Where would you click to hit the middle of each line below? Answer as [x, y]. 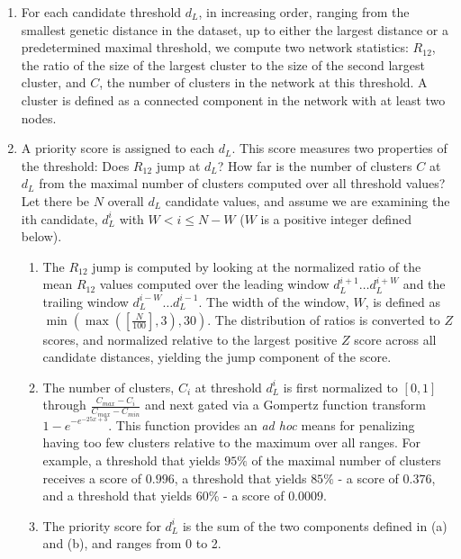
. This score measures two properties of [339, 148]
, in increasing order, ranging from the [304, 12]
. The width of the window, [274, 301]
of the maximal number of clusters [346, 460]
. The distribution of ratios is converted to [324, 319]
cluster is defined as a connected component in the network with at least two [233, 99]
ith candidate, [59, 218]
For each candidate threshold [101, 12]
